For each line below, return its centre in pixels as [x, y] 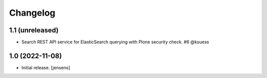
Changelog [32, 13]
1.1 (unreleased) [34, 30]
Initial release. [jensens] [46, 67]
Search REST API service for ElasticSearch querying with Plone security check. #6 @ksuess [115, 42]
